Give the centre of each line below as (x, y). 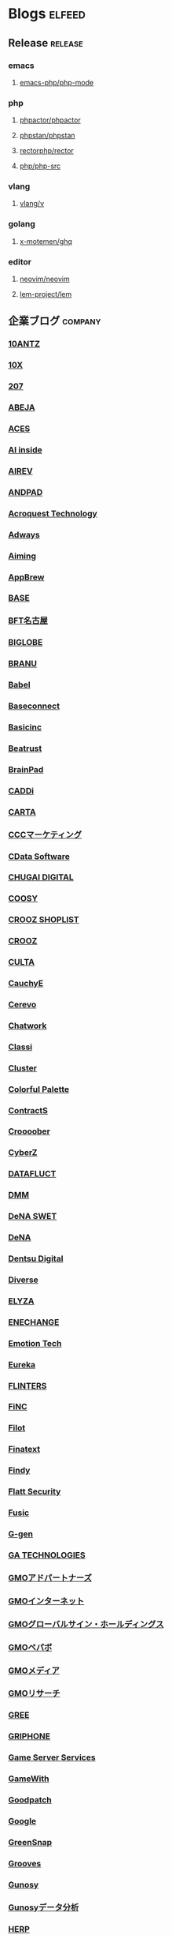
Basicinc (25, 727)
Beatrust (25, 748)
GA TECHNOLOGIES (47, 1554)
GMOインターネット (46, 1601)
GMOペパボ (30, 1647)
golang (22, 224)
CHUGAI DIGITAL (41, 877)
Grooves (25, 1863)
